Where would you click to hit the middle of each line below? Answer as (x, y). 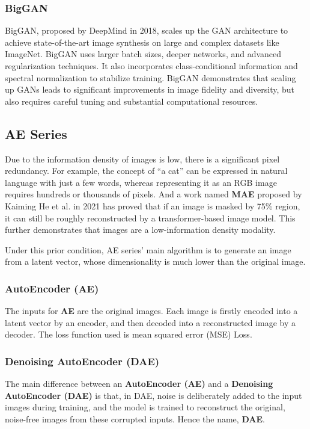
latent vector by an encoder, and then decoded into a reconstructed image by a (150, 322)
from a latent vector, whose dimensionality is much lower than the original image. (155, 261)
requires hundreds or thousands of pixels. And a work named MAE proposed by (153, 194)
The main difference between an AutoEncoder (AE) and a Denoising (139, 384)
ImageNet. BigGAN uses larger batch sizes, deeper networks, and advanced (143, 54)
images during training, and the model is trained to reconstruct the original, (145, 407)
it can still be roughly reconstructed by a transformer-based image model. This (150, 218)
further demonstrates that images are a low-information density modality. (140, 230)
